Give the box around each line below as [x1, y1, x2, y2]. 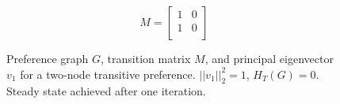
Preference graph [6, 50, 89, 66]
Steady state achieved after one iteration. [6, 83, 206, 99]
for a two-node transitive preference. [20, 65, 196, 82]
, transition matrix [101, 50, 191, 66]
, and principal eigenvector [204, 50, 334, 66]
